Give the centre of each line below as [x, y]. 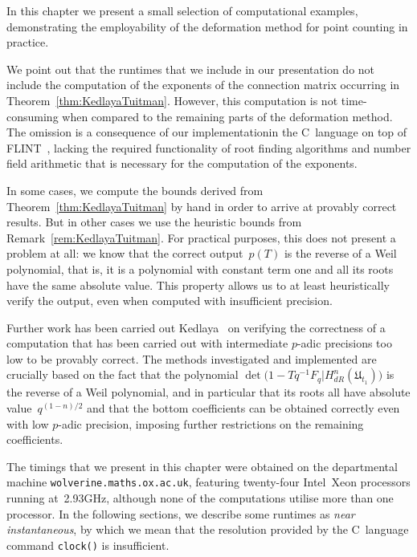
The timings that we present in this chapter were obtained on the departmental [202, 466]
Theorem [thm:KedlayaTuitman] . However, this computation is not [172, 100]
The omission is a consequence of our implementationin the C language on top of [207, 132]
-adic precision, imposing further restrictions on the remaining [211, 423]
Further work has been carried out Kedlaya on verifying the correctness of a [196, 327]
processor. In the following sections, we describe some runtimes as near [181, 513]
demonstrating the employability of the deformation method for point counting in [207, 26]
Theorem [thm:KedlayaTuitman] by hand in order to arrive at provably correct [202, 206]
